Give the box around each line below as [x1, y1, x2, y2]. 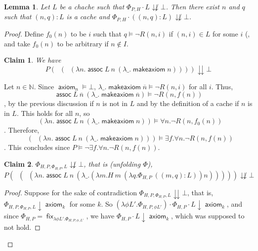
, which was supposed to [171, 211, 245, 221]
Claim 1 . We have [4, 55, 61, 65]
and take [4, 38, 30, 48]
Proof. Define [4, 28, 44, 38]
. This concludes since [4, 142, 70, 152]
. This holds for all [16, 108, 73, 118]
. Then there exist [166, 1, 219, 11]
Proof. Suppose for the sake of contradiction [4, 187, 137, 197]
